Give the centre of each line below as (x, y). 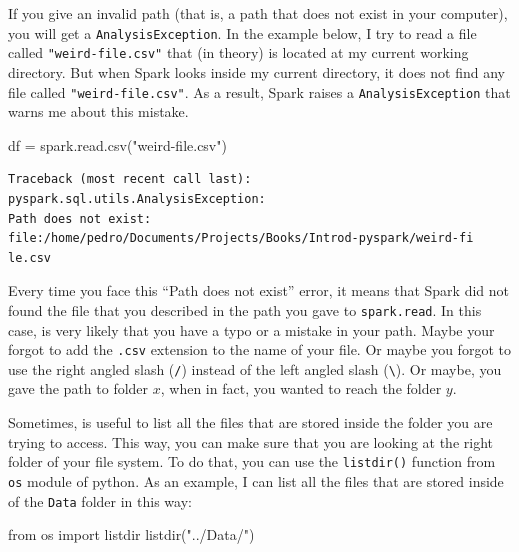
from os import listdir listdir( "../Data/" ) (131, 534)
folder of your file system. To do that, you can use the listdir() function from (252, 461)
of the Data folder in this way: (100, 500)
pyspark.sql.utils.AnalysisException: (137, 198)
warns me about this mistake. (98, 111)
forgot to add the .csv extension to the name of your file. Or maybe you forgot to (259, 349)
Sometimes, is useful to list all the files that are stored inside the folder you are (250, 422)
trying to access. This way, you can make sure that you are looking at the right (250, 441)
